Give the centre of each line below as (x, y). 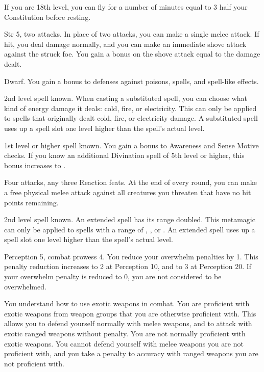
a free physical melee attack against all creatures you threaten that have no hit (128, 192)
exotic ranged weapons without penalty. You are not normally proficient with (125, 334)
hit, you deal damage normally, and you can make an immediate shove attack (125, 44)
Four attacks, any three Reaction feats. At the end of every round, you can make (130, 182)
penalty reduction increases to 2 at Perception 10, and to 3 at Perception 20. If (128, 266)
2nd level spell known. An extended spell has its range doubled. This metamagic (130, 219)
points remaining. (31, 202)
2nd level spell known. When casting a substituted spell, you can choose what (126, 98)
